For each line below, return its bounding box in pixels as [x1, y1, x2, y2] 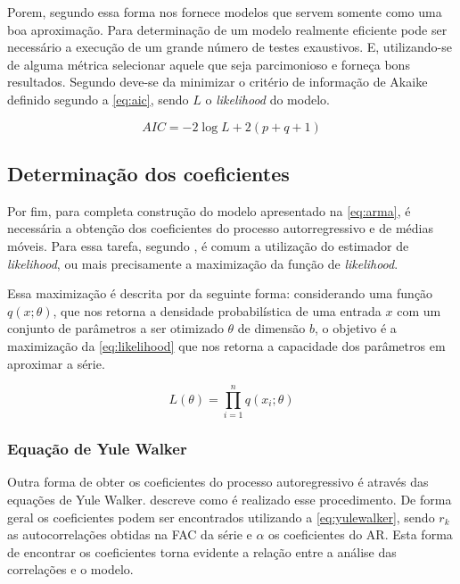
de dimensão [237, 319, 306, 338]
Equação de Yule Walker [7, 438, 187, 460]
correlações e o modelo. [7, 560, 134, 579]
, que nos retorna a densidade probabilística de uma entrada [53, 301, 382, 320]
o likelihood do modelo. [205, 89, 330, 108]
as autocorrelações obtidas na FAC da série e [7, 525, 252, 544]
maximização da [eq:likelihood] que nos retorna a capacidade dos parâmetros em [7, 336, 446, 355]
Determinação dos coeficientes [7, 159, 290, 187]
